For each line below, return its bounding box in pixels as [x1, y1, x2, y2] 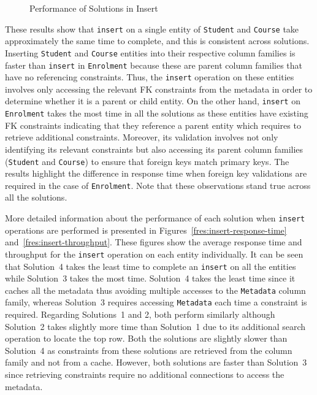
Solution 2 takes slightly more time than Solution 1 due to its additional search [5, 320, 306, 332]
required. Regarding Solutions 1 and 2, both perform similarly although [5, 308, 275, 321]
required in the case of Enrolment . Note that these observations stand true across [5, 178, 311, 191]
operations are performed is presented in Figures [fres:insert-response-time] [5, 223, 287, 236]
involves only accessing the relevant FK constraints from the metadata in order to [5, 82, 313, 95]
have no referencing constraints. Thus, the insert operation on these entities [5, 71, 294, 83]
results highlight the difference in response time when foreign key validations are [5, 167, 307, 180]
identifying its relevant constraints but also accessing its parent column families [5, 142, 304, 155]
